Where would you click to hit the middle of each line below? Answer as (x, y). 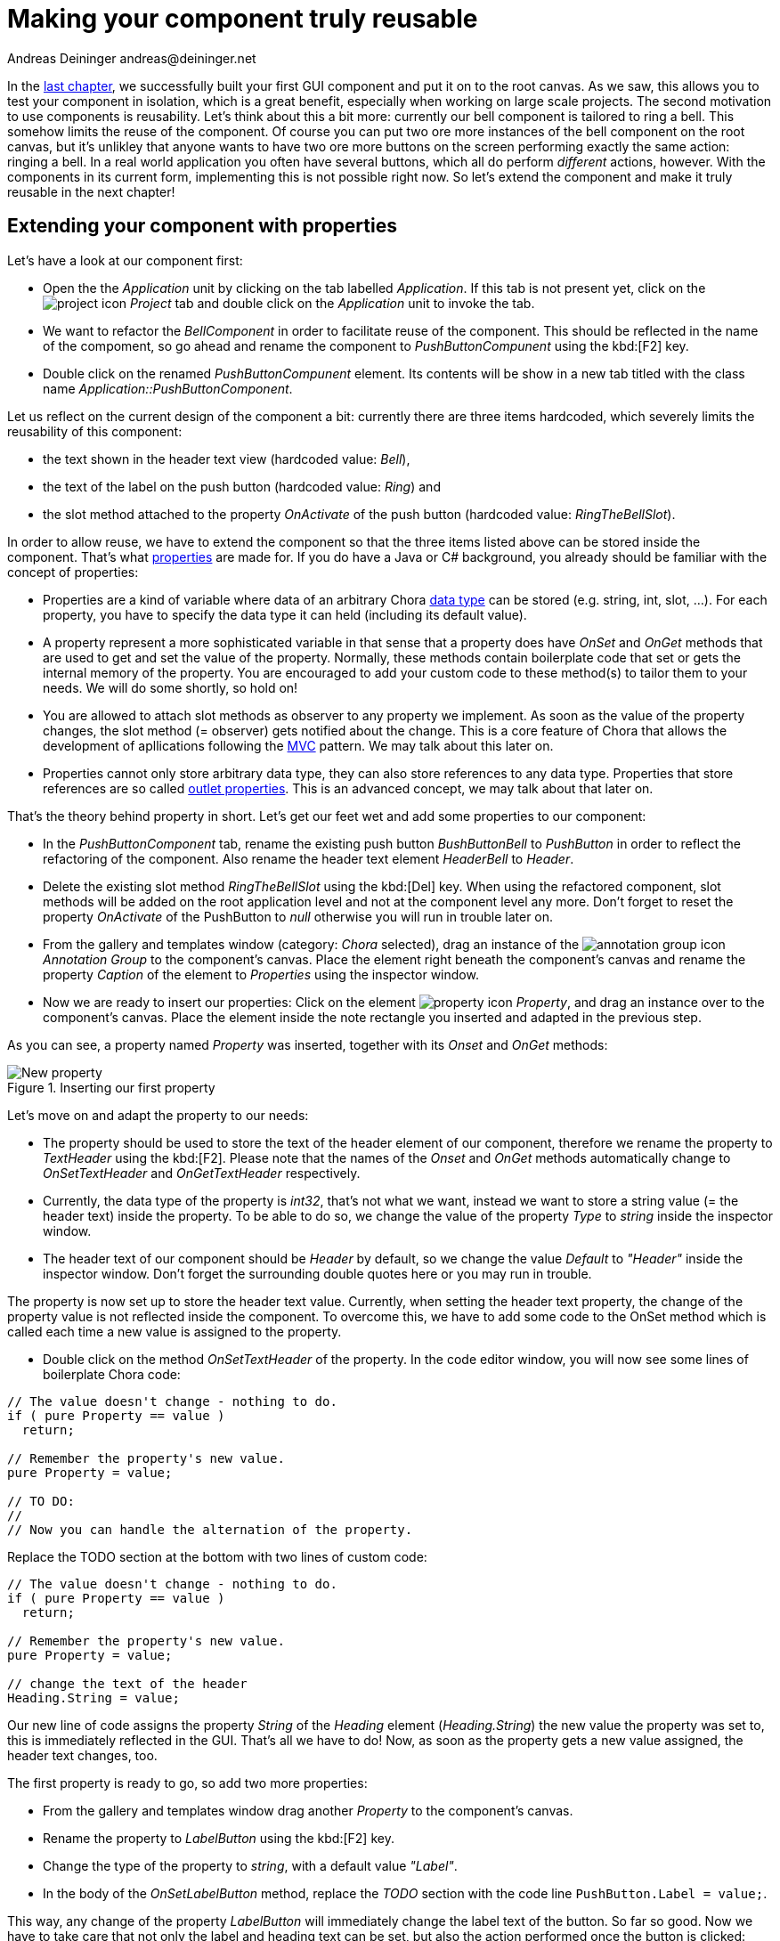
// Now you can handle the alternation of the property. (210, 1529)
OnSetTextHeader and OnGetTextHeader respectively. (202, 1173)
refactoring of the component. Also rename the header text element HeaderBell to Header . (309, 858)
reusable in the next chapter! (91, 191)
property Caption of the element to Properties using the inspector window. (261, 974)
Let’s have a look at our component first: (125, 260)
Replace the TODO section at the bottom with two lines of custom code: (217, 1556)
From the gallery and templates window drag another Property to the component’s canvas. (308, 1810)
